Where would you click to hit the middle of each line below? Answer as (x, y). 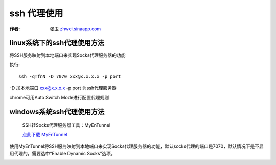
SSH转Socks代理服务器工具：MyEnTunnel (66, 125)
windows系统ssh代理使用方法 (57, 112)
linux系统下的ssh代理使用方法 (57, 43)
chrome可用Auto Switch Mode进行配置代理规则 (59, 98)
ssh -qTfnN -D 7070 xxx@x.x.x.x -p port (70, 76)
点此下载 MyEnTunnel (45, 134)
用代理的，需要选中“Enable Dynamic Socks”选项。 (63, 153)
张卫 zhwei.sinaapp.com (75, 29)
